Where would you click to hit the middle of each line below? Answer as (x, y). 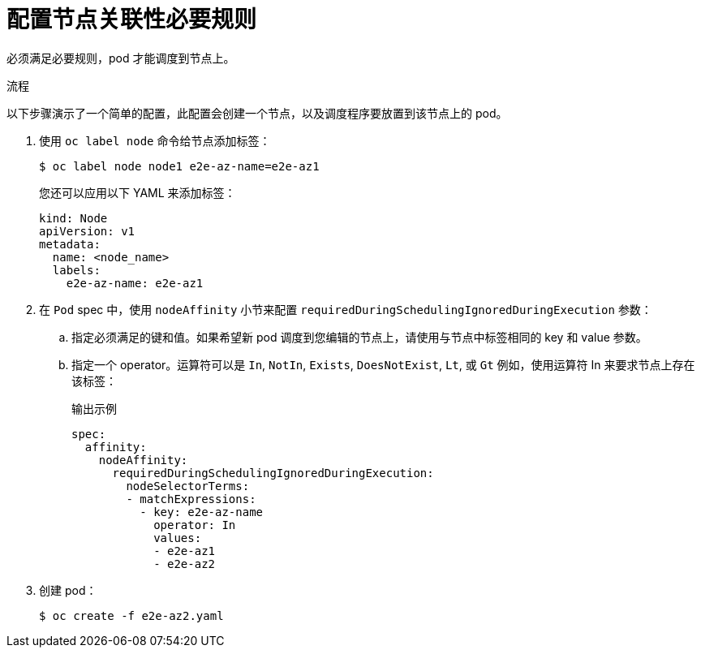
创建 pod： (68, 590)
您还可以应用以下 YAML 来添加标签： (138, 192)
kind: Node (73, 218)
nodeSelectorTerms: (188, 486)
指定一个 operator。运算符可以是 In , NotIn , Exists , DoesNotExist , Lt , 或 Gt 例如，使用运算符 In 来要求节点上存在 (383, 364)
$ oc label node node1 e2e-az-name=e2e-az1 (179, 166)
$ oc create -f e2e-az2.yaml (131, 615)
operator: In (195, 525)
